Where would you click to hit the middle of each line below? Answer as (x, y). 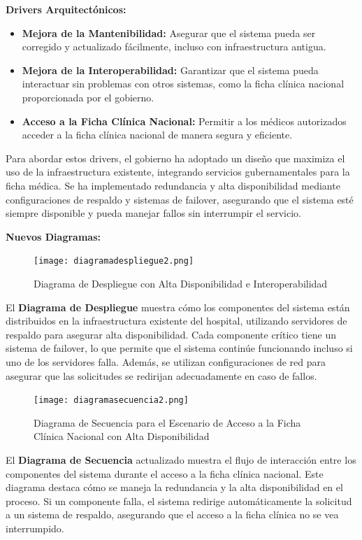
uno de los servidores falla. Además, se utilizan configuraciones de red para (166, 361)
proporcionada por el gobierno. (88, 97)
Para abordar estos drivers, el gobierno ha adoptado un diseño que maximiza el (175, 158)
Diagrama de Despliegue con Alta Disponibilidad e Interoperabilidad (181, 283)
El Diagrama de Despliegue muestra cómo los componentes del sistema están (178, 307)
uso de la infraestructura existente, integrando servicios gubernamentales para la (178, 172)
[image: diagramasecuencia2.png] (111, 400)
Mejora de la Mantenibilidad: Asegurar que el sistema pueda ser (169, 33)
